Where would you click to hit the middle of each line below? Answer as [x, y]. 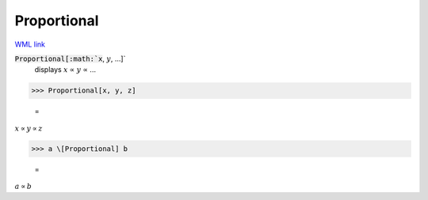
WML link [30, 44]
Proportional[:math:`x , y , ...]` [70, 58]
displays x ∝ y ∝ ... [65, 70]
